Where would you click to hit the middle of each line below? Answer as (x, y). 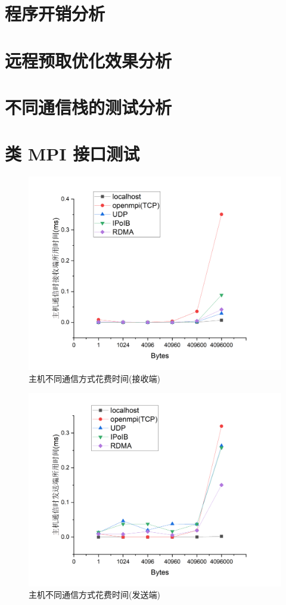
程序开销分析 (55, 13)
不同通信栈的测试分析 (88, 107)
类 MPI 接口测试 (72, 154)
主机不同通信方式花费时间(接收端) (94, 379)
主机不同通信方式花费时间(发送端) (94, 595)
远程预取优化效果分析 (88, 60)
